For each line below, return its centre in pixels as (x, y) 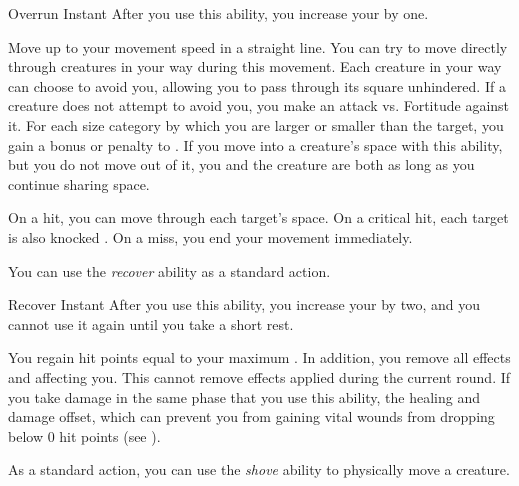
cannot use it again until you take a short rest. (151, 323)
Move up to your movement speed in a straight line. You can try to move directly (258, 46)
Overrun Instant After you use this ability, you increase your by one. (218, 13)
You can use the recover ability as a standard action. (169, 270)
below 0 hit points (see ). (84, 435)
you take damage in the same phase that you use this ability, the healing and (244, 396)
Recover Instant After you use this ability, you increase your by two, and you (244, 304)
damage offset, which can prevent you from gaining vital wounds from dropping (251, 416)
